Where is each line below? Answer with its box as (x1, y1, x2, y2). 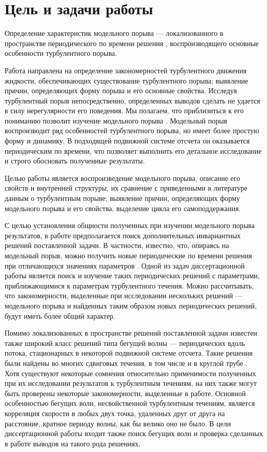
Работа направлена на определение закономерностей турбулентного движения (5, 65, 247, 75)
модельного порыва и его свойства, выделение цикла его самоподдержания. (5, 202, 241, 213)
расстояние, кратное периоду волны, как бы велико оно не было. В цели (5, 418, 231, 428)
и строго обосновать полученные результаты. (5, 155, 145, 166)
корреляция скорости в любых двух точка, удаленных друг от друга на (5, 407, 225, 418)
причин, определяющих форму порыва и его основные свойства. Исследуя (5, 85, 237, 96)
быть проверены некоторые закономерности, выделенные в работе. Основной (5, 387, 246, 398)
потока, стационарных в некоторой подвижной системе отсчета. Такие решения (5, 347, 253, 358)
